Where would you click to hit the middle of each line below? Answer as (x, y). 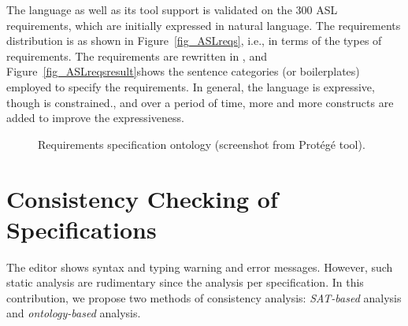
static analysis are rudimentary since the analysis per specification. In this (185, 282)
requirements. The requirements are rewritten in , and (137, 56)
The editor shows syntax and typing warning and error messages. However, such (200, 267)
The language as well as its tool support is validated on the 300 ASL (172, 9)
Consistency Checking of (142, 198)
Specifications (82, 229)
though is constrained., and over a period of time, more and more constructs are (200, 102)
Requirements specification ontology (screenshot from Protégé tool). (202, 144)
